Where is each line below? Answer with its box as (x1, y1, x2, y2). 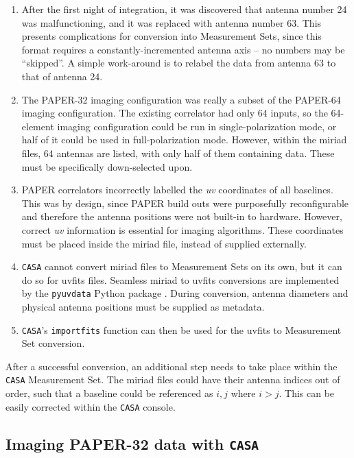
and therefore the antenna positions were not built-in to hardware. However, (21, 209, 342, 224)
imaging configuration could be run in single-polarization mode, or (57, 119, 337, 133)
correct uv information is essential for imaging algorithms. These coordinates (21, 222, 344, 237)
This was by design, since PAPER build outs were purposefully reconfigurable (21, 195, 349, 210)
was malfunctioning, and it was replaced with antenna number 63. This (21, 15, 322, 29)
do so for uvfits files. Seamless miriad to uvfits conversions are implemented (21, 272, 340, 287)
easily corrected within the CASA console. (5, 399, 176, 413)
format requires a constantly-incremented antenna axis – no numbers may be (21, 42, 345, 56)
